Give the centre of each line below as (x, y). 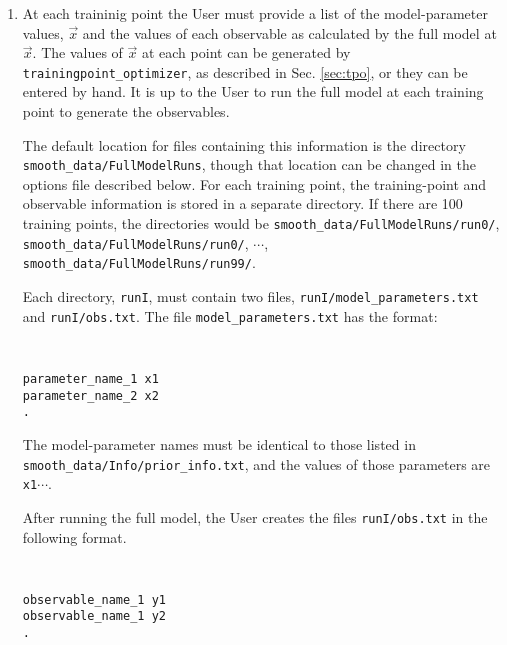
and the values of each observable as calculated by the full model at (289, 32)
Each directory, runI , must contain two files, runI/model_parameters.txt (250, 296)
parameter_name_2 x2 (90, 395)
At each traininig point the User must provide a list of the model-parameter (255, 13)
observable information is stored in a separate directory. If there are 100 (242, 203)
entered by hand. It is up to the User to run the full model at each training (253, 91)
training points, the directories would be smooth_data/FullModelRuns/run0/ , (261, 223)
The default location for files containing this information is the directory (244, 144)
